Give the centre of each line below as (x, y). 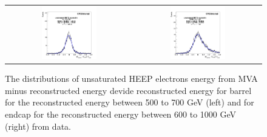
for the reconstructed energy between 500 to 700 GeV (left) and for (130, 102)
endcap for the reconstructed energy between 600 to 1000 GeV (121, 114)
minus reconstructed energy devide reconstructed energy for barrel (128, 90)
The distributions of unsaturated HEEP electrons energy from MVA (131, 79)
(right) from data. (38, 126)
